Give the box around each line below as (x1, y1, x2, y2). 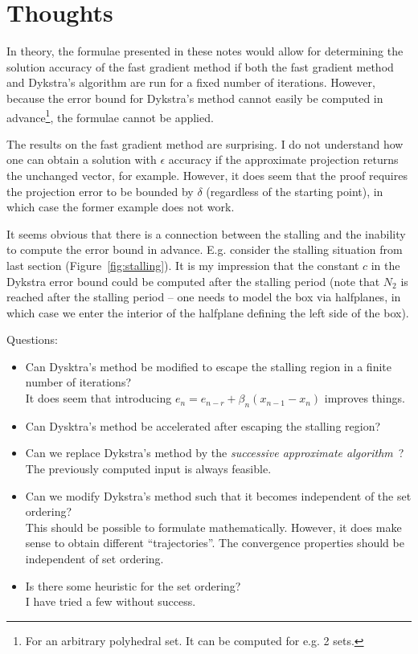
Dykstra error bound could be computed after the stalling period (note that (6, 272, 380, 289)
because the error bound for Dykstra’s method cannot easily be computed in (6, 89, 383, 106)
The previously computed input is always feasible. (25, 460, 272, 477)
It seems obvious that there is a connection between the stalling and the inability (6, 225, 406, 242)
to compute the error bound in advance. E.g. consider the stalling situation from (6, 241, 403, 258)
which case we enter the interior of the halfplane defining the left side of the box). (6, 304, 409, 321)
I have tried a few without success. (25, 593, 196, 610)
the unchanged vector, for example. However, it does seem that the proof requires (6, 166, 408, 183)
